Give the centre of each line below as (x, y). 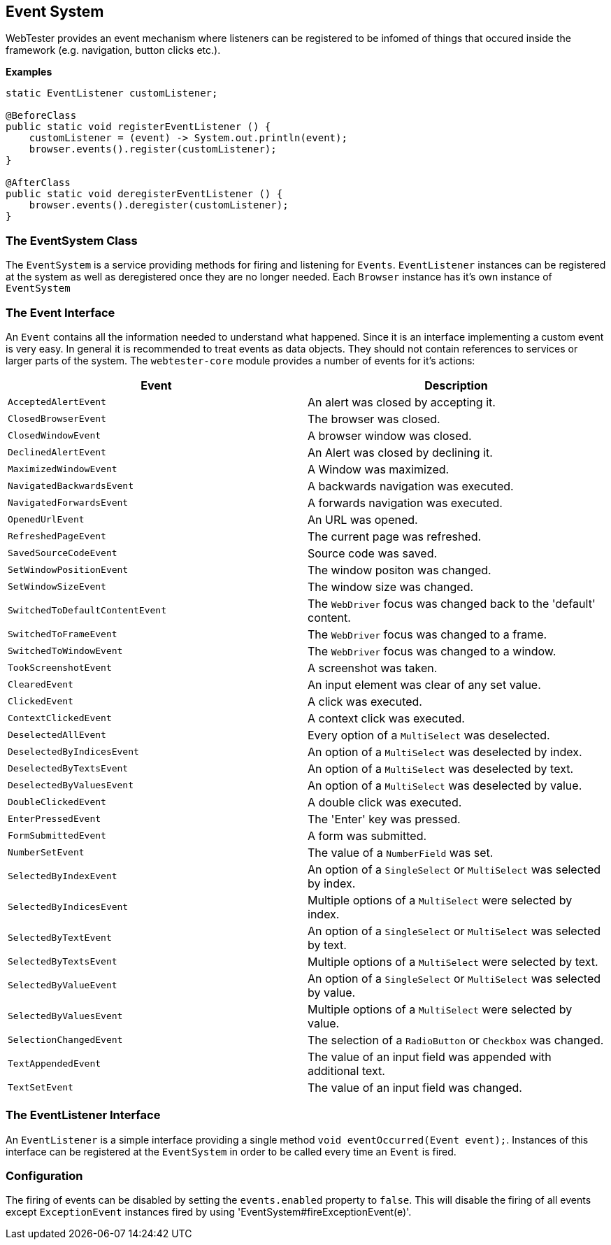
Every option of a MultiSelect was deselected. (429, 735)
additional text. (346, 1070)
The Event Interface (60, 312)
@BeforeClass (41, 116)
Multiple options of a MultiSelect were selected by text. (453, 961)
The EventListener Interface (83, 1115)
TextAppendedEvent (55, 1064)
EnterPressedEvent (55, 819)
